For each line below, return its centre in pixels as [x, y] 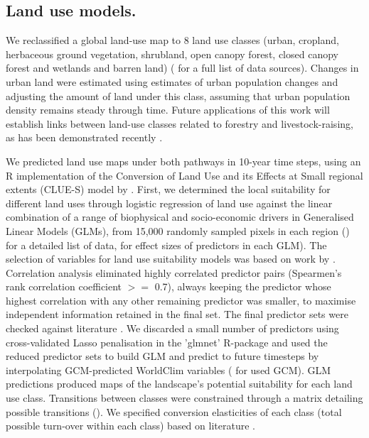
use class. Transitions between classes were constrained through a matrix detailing [184, 398]
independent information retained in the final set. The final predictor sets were [177, 314]
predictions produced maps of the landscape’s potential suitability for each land [179, 384]
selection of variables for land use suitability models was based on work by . [171, 259]
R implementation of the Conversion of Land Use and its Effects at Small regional [184, 175]
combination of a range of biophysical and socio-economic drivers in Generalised [180, 217]
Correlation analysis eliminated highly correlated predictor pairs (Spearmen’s [174, 272]
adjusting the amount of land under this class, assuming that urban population [178, 95]
